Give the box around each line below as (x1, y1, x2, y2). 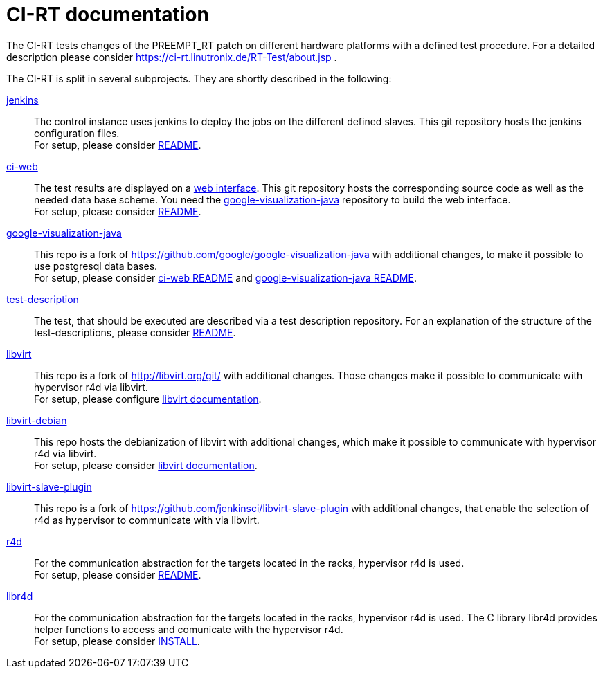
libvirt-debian (6, 414, 67, 426)
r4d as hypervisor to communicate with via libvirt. (34, 513, 260, 526)
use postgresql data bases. (34, 259, 158, 272)
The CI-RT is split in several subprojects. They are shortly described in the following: (6, 72, 392, 84)
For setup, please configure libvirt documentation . (34, 392, 262, 405)
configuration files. (34, 127, 120, 139)
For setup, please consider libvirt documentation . (34, 459, 258, 471)
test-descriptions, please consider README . (34, 326, 236, 338)
